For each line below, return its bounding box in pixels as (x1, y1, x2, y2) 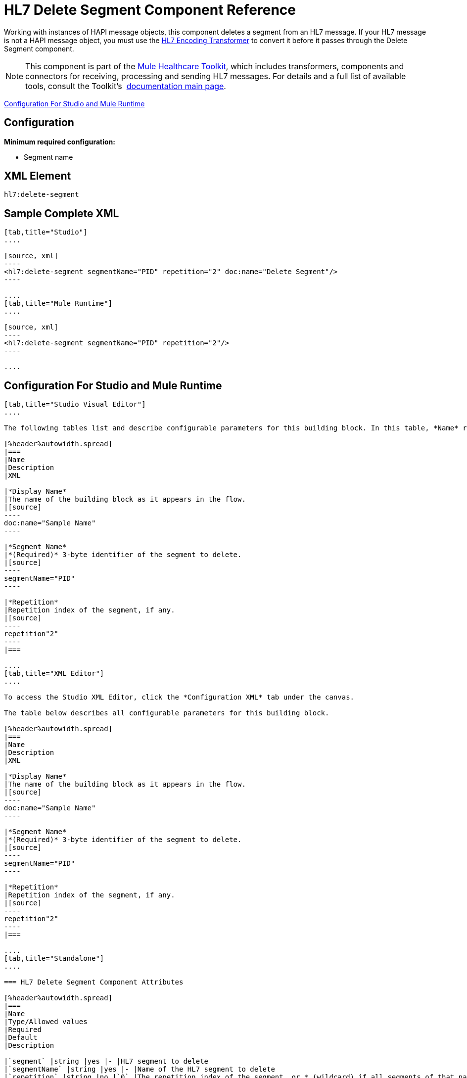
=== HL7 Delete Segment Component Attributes (4, 978, 184, 986)
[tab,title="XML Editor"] (4, 669, 104, 678)
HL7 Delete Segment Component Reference (4, 1, 296, 18)
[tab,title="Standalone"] (4, 954, 104, 963)
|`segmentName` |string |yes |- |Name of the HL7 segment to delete (4, 1065, 275, 1074)
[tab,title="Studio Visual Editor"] (4, 400, 146, 409)
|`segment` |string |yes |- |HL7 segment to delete (4, 1057, 209, 1066)
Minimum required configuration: (4, 137, 115, 146)
